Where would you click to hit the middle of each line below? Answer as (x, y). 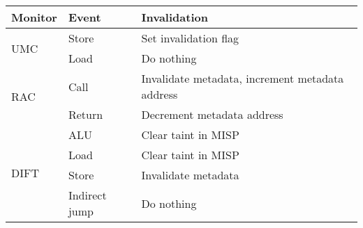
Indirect (87, 195)
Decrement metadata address (212, 114)
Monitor (34, 17)
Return (86, 114)
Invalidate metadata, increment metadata (243, 78)
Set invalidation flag (190, 38)
